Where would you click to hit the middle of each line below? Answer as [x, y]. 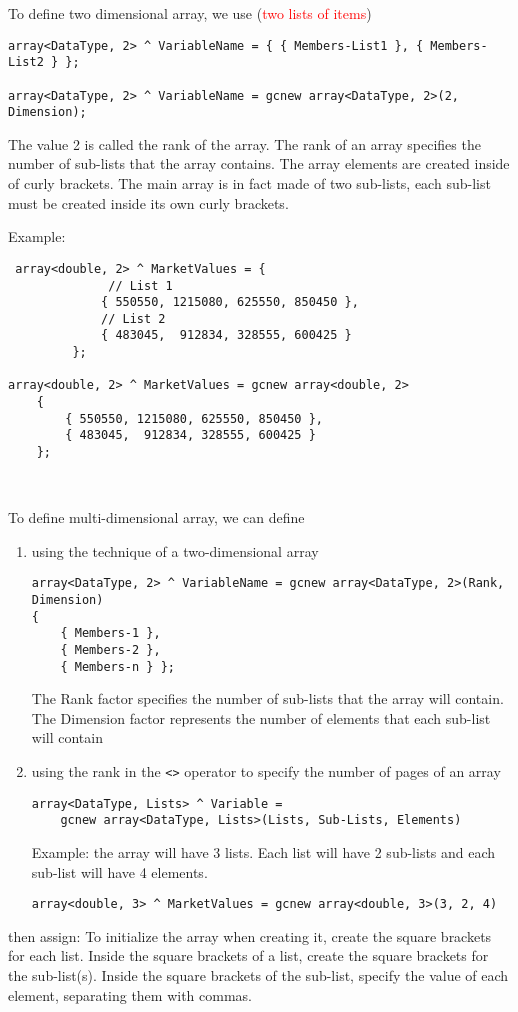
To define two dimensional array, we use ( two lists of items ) [190, 13]
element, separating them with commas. [130, 994]
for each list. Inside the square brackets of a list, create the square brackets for [248, 955]
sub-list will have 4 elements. [119, 871]
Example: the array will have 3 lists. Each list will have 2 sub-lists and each [263, 851]
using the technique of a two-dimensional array [175, 550]
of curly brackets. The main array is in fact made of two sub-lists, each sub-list [249, 183]
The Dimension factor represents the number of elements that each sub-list [261, 717]
